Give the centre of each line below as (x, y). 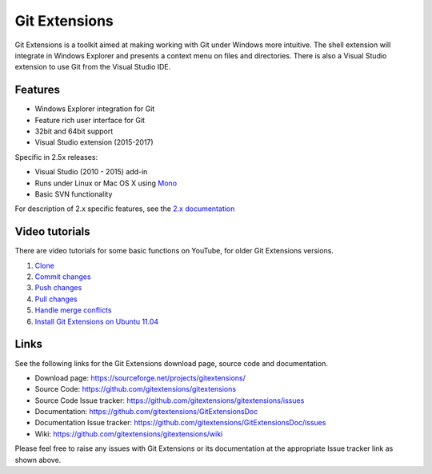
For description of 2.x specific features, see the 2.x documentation (125, 209)
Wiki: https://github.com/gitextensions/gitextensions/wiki (129, 434)
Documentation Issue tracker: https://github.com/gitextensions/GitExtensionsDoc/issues (180, 423)
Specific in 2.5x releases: (56, 157)
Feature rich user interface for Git (90, 120)
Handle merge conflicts (73, 310)
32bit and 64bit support (74, 131)
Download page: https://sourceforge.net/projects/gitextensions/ (140, 378)
